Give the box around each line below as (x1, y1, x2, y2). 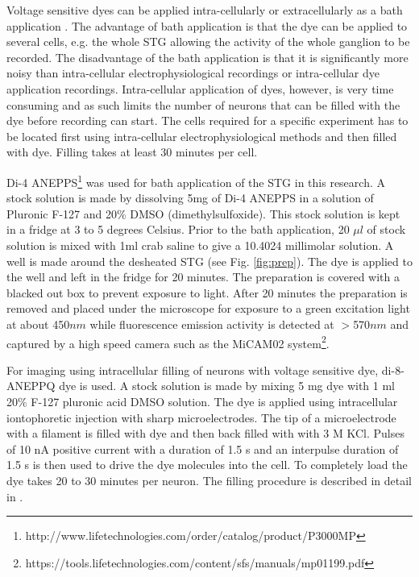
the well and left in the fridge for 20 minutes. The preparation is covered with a (6, 268, 400, 285)
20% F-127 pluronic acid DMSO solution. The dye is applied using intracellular (6, 392, 398, 409)
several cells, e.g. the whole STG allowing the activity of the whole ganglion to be (6, 33, 410, 50)
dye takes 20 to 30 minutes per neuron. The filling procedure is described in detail (6, 471, 412, 488)
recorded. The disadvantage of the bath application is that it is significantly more (6, 48, 409, 65)
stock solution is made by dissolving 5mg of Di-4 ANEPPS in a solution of (6, 189, 374, 206)
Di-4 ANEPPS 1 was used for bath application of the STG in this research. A (6, 171, 385, 190)
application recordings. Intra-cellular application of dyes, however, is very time (6, 80, 394, 97)
